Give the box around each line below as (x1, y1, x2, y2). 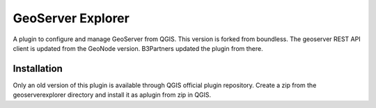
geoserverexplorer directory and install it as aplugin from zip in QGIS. (13, 91, 212, 99)
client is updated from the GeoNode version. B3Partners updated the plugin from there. (13, 44, 264, 52)
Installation (13, 63, 63, 75)
